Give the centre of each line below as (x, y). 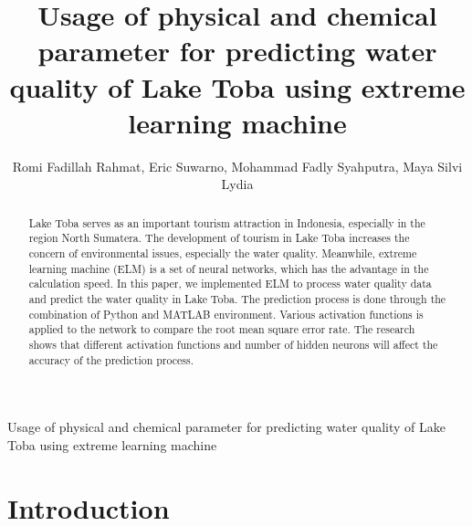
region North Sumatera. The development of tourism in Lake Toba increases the (219, 238)
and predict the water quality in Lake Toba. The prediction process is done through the (237, 298)
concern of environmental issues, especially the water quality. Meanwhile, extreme (223, 252)
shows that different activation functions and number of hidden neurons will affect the (233, 344)
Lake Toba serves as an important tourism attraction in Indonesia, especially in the (227, 222)
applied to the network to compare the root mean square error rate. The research (222, 329)
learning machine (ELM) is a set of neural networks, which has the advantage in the (229, 268)
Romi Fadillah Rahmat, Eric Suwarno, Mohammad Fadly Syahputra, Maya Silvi (237, 166)
